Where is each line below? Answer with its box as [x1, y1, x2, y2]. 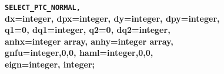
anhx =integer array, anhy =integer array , [5, 35, 173, 47]
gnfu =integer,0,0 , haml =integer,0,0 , [5, 46, 153, 59]
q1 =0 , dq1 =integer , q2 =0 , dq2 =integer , [5, 23, 170, 36]
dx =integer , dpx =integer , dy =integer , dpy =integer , [5, 12, 220, 24]
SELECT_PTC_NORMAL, [5, 4, 81, 12]
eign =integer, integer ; [5, 58, 95, 70]
